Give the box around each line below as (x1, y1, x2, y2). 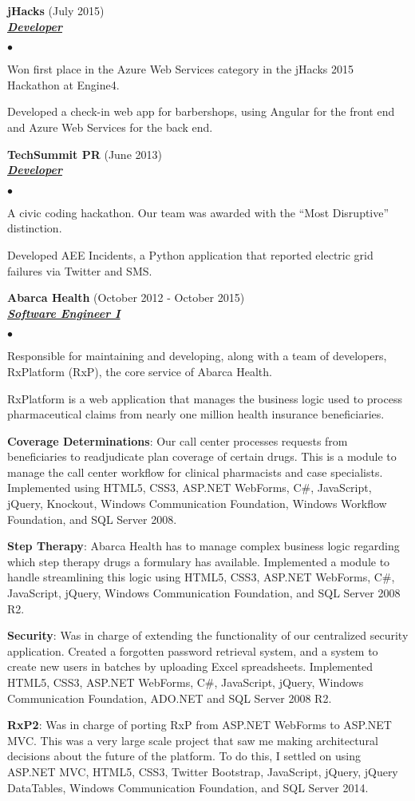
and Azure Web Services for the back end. (7, 118, 213, 135)
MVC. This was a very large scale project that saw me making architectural (7, 732, 378, 748)
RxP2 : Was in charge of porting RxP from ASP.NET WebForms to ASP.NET (7, 716, 392, 733)
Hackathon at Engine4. (7, 76, 120, 93)
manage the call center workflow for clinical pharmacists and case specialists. (7, 463, 383, 480)
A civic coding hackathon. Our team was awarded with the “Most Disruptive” (7, 204, 389, 220)
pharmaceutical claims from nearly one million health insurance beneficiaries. (7, 406, 385, 422)
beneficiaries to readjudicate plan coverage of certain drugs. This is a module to (7, 448, 397, 465)
